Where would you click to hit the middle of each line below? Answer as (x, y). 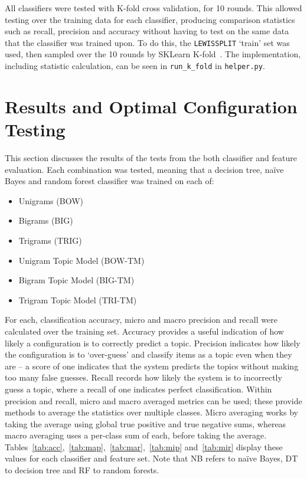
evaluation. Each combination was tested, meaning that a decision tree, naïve (144, 169)
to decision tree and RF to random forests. (82, 470)
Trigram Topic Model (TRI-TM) (78, 299)
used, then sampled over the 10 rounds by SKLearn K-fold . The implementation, (153, 54)
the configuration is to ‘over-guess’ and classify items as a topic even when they (148, 354)
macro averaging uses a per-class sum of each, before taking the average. (136, 435)
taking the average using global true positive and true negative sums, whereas (146, 423)
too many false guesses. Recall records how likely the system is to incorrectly (143, 377)
